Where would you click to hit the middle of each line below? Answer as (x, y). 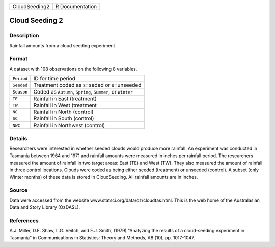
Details (18, 138)
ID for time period (54, 79)
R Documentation (76, 6)
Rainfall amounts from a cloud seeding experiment (62, 45)
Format (19, 58)
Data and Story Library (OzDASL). (45, 207)
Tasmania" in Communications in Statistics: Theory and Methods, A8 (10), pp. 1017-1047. (102, 238)
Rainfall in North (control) (63, 112)
